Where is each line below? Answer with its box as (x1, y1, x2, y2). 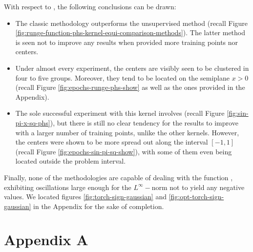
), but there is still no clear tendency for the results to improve (50, 117, 238, 127)
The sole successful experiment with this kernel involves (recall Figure (15, 108, 225, 118)
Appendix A (4, 230, 88, 250)
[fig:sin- (227, 108, 249, 118)
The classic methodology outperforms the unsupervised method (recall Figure (15, 18, 248, 28)
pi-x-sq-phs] (15, 117, 50, 127)
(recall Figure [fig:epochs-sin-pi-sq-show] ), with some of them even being (15, 146, 232, 156)
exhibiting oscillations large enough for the (4, 182, 131, 192)
